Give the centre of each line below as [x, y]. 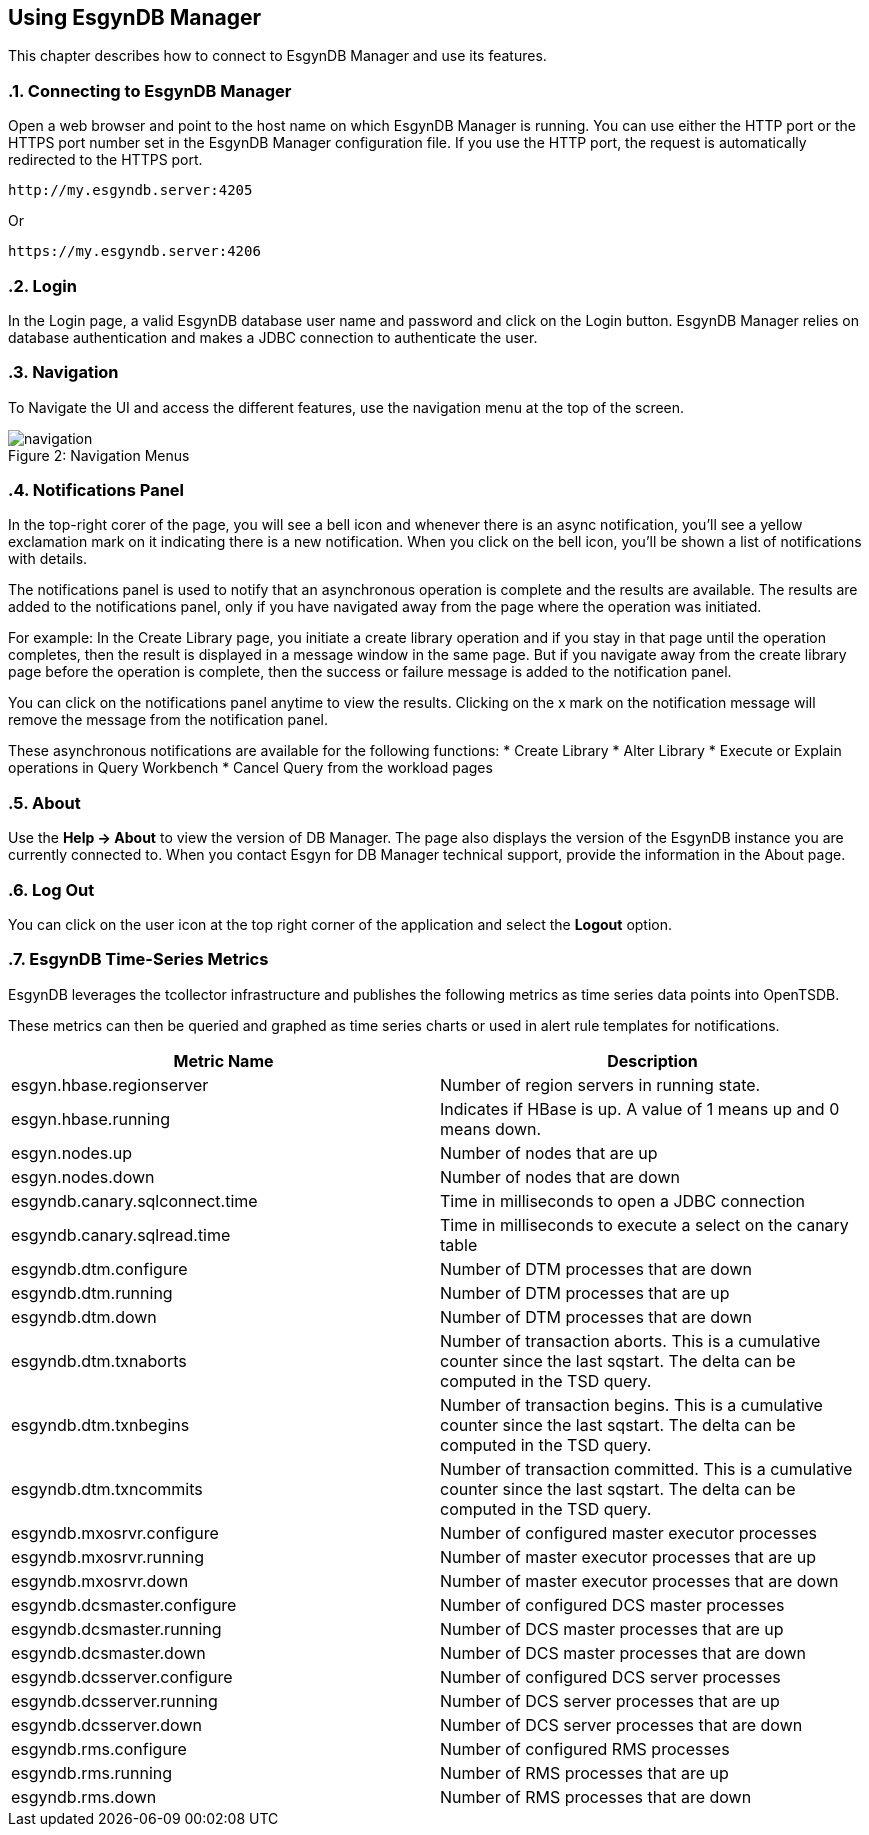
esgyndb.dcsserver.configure [122, 1676]
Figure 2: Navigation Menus [99, 455]
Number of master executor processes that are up [628, 1556]
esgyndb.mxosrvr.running [108, 1556]
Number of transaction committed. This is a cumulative [646, 1468]
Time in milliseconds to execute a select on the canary [644, 1224]
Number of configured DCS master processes [612, 1604]
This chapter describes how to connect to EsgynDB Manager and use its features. [277, 56]
